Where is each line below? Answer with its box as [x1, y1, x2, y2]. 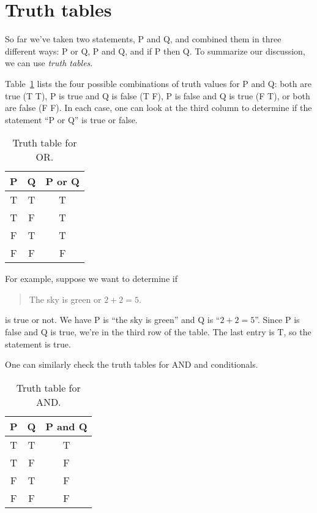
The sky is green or [29, 292, 102, 305]
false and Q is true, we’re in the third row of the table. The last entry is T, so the [5, 325, 311, 338]
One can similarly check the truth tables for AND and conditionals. [5, 358, 258, 371]
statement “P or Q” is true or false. [5, 113, 138, 126]
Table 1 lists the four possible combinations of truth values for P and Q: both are [5, 77, 311, 89]
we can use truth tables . [5, 56, 93, 69]
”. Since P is [255, 313, 300, 326]
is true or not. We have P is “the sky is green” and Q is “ [5, 313, 220, 326]
